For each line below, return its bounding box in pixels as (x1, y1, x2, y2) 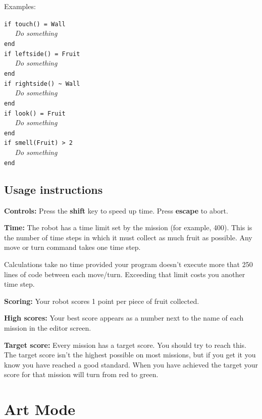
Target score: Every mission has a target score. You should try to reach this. (4, 339, 246, 350)
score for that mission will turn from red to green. (4, 369, 159, 380)
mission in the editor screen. (4, 322, 91, 333)
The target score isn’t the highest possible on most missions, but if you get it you (4, 349, 256, 360)
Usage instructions (4, 181, 103, 197)
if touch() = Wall (4, 20, 66, 28)
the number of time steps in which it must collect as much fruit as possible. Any (4, 232, 252, 242)
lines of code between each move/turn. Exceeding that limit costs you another (4, 269, 245, 279)
